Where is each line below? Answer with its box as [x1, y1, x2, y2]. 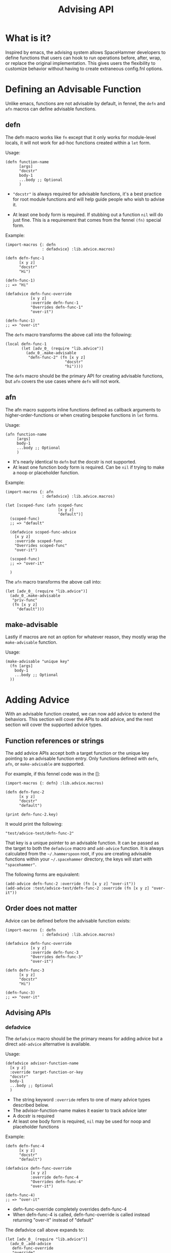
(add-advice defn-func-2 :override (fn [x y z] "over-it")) [5, 881, 136, 887]
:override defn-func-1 [30, 300, 79, 305]
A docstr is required [12, 1112, 55, 1119]
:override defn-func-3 [30, 949, 79, 955]
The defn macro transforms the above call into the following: [5, 331, 132, 338]
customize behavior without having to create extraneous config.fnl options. [5, 65, 163, 72]
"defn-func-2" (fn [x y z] [28, 355, 86, 360]
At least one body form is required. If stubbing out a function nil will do [12, 211, 163, 218]
